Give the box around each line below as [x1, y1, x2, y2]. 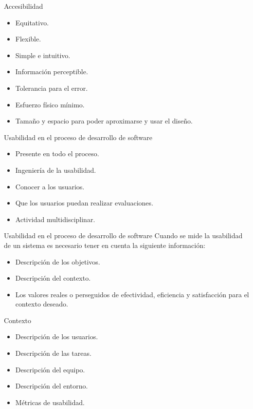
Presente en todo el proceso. [15, 148, 99, 159]
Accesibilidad [4, 1, 43, 11]
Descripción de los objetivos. [15, 256, 100, 266]
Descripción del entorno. [15, 381, 88, 391]
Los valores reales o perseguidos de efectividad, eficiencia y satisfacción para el [15, 289, 249, 299]
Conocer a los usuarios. [15, 181, 85, 191]
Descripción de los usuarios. [15, 331, 98, 342]
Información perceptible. [15, 66, 88, 77]
